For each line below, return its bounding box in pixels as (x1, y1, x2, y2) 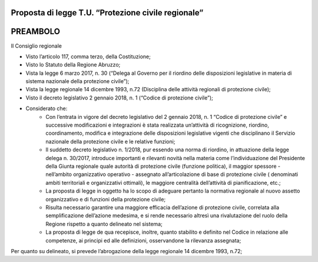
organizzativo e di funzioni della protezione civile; (45, 195, 166, 203)
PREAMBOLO (11, 26, 60, 37)
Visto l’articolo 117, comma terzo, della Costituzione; (25, 53, 151, 60)
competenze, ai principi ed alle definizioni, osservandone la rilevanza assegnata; (45, 237, 241, 244)
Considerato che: (25, 105, 68, 112)
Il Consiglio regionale (11, 42, 62, 49)
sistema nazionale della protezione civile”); (25, 78, 130, 85)
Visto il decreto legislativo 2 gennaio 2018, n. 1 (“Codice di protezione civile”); (25, 94, 213, 101)
